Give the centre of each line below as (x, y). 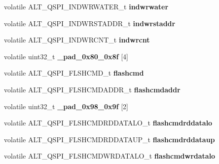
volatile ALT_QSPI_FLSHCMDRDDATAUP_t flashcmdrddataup (109, 139)
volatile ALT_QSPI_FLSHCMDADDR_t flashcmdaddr (92, 89)
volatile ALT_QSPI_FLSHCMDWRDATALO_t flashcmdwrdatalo (110, 156)
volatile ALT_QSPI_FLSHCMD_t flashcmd (74, 73)
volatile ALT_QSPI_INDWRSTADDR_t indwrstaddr (90, 23)
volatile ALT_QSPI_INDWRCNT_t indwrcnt (77, 40)
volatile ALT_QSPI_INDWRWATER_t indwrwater (86, 6)
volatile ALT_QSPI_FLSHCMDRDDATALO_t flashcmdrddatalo (108, 123)
